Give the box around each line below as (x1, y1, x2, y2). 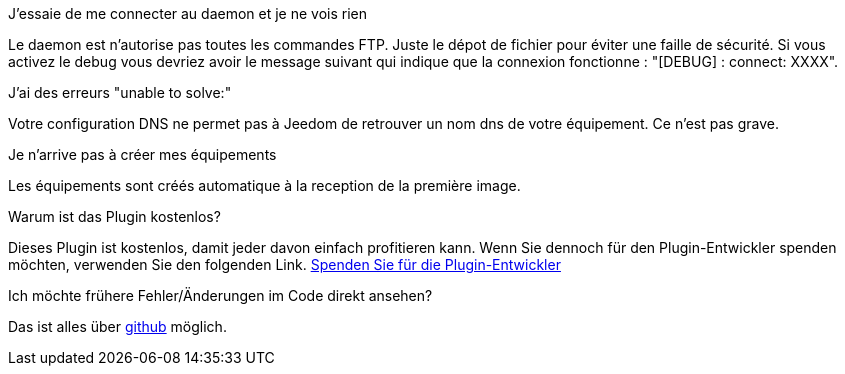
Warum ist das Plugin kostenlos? (8, 208, 221, 225)
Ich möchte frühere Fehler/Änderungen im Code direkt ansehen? (8, 287, 433, 304)
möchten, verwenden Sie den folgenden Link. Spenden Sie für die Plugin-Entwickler (8, 256, 561, 273)
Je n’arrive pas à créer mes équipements (8, 146, 277, 163)
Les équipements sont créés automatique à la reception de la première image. (8, 177, 521, 194)
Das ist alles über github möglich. (8, 318, 227, 335)
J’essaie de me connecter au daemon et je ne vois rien (8, 5, 368, 22)
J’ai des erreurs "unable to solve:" (8, 84, 232, 101)
